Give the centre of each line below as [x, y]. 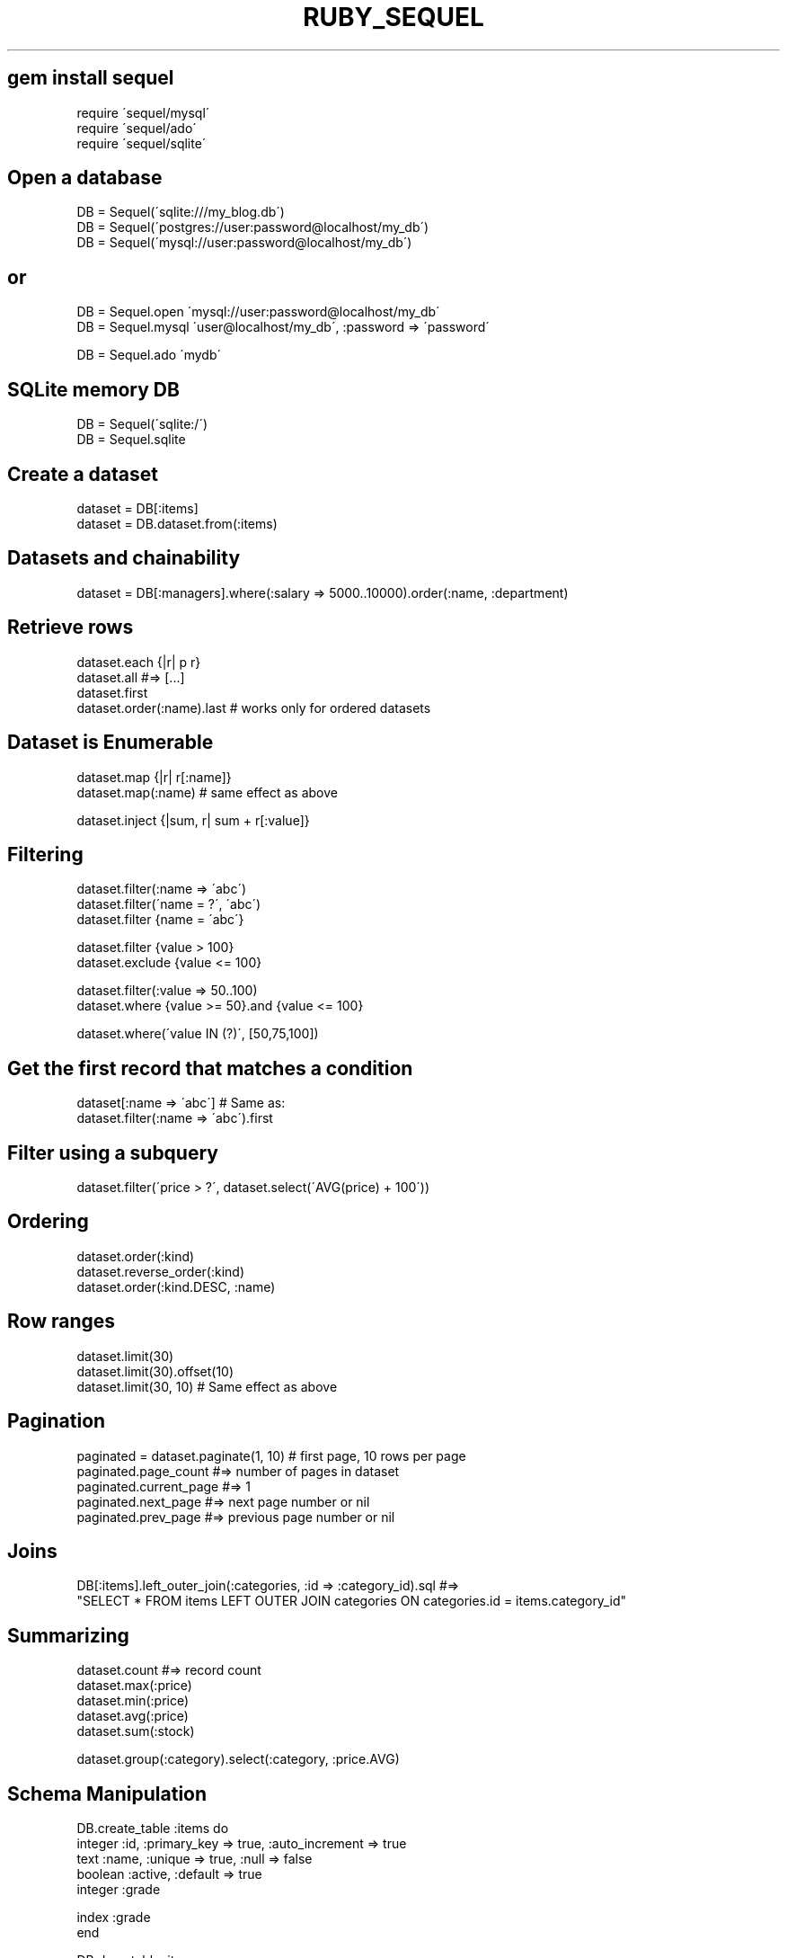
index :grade [114, 1918]
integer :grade [119, 1890]
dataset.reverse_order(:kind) [160, 1271]
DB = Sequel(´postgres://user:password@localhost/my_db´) [253, 227]
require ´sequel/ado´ [137, 128]
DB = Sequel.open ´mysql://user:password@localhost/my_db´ [258, 312]
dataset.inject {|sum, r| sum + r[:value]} [193, 820]
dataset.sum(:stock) [136, 1731]
